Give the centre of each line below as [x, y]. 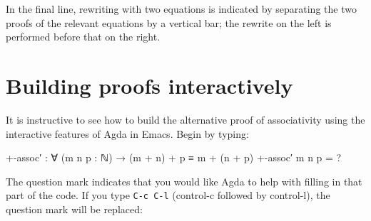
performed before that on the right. [83, 37]
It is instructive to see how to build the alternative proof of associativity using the [185, 120]
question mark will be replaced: [74, 209]
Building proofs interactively [149, 86]
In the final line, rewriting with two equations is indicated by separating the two [181, 9]
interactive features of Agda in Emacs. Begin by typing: [127, 133]
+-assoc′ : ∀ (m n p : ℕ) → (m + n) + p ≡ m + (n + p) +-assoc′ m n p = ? [174, 157]
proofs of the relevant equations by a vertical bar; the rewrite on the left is [169, 22]
